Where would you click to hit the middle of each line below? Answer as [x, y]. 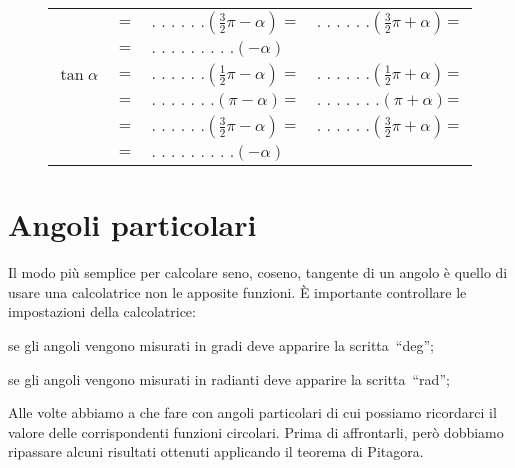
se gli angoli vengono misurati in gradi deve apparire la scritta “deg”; [221, 344]
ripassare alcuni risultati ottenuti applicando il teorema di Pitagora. [216, 451]
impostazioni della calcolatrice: [102, 311]
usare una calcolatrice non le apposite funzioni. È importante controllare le [237, 291]
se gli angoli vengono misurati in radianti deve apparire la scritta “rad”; [229, 378]
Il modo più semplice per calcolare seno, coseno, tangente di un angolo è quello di [258, 272]
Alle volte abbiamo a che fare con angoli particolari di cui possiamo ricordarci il [252, 412]
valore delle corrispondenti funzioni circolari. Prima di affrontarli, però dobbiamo [256, 431]
